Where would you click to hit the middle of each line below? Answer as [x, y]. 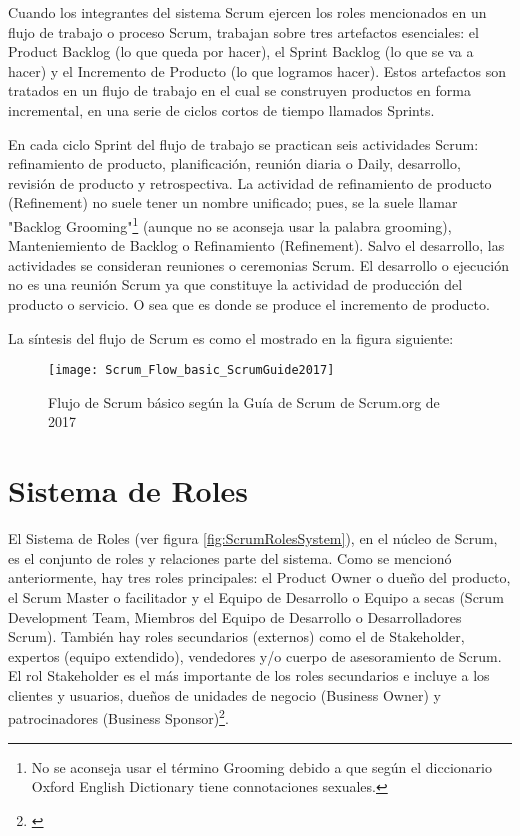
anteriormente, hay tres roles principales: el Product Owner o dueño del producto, [259, 577]
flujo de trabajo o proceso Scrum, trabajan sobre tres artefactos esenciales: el [243, 31]
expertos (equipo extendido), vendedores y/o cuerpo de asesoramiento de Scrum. [255, 655]
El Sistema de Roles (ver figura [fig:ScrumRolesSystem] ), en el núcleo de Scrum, [253, 538]
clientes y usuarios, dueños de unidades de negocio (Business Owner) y [224, 694]
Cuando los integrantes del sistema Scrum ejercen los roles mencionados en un [247, 12]
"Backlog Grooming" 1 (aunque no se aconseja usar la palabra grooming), [230, 224]
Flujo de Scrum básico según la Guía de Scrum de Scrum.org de [244, 401]
